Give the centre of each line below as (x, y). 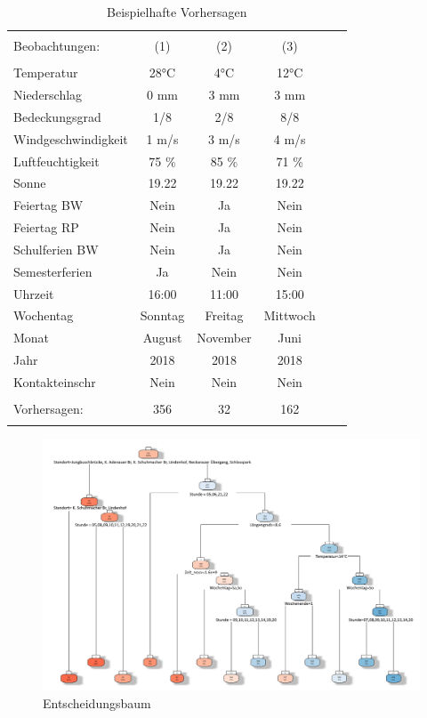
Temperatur (46, 73)
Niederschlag (48, 95)
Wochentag (44, 315)
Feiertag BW (48, 205)
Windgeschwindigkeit (71, 138)
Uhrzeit (34, 293)
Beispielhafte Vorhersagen (177, 12)
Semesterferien (53, 271)
